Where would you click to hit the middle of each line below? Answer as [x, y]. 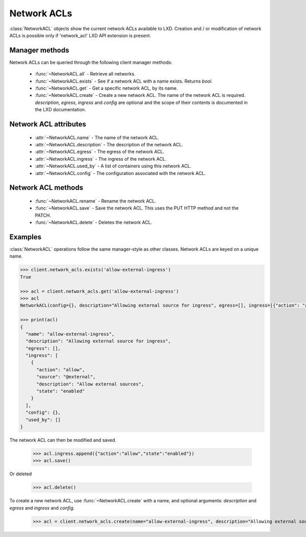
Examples [25, 237]
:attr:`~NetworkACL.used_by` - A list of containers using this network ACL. [113, 166]
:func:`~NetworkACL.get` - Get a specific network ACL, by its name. [106, 88]
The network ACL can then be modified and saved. [63, 440]
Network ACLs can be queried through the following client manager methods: [91, 62]
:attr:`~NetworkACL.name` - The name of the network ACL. [97, 137]
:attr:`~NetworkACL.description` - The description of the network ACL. [109, 144]
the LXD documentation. [60, 110]
